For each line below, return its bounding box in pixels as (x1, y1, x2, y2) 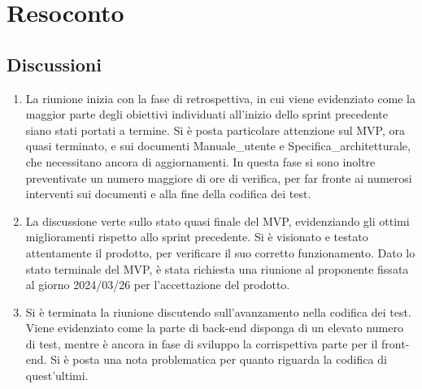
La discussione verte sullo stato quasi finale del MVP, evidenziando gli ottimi (25, 212, 410, 229)
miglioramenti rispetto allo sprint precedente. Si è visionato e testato (25, 228, 368, 245)
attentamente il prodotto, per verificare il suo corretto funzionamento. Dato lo (25, 244, 415, 261)
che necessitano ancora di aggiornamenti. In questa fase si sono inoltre (25, 153, 376, 170)
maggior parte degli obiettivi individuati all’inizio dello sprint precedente (25, 106, 388, 123)
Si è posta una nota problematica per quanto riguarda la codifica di (50, 351, 387, 368)
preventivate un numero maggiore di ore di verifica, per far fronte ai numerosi (25, 169, 412, 186)
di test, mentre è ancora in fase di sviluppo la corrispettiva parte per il (25, 335, 378, 352)
